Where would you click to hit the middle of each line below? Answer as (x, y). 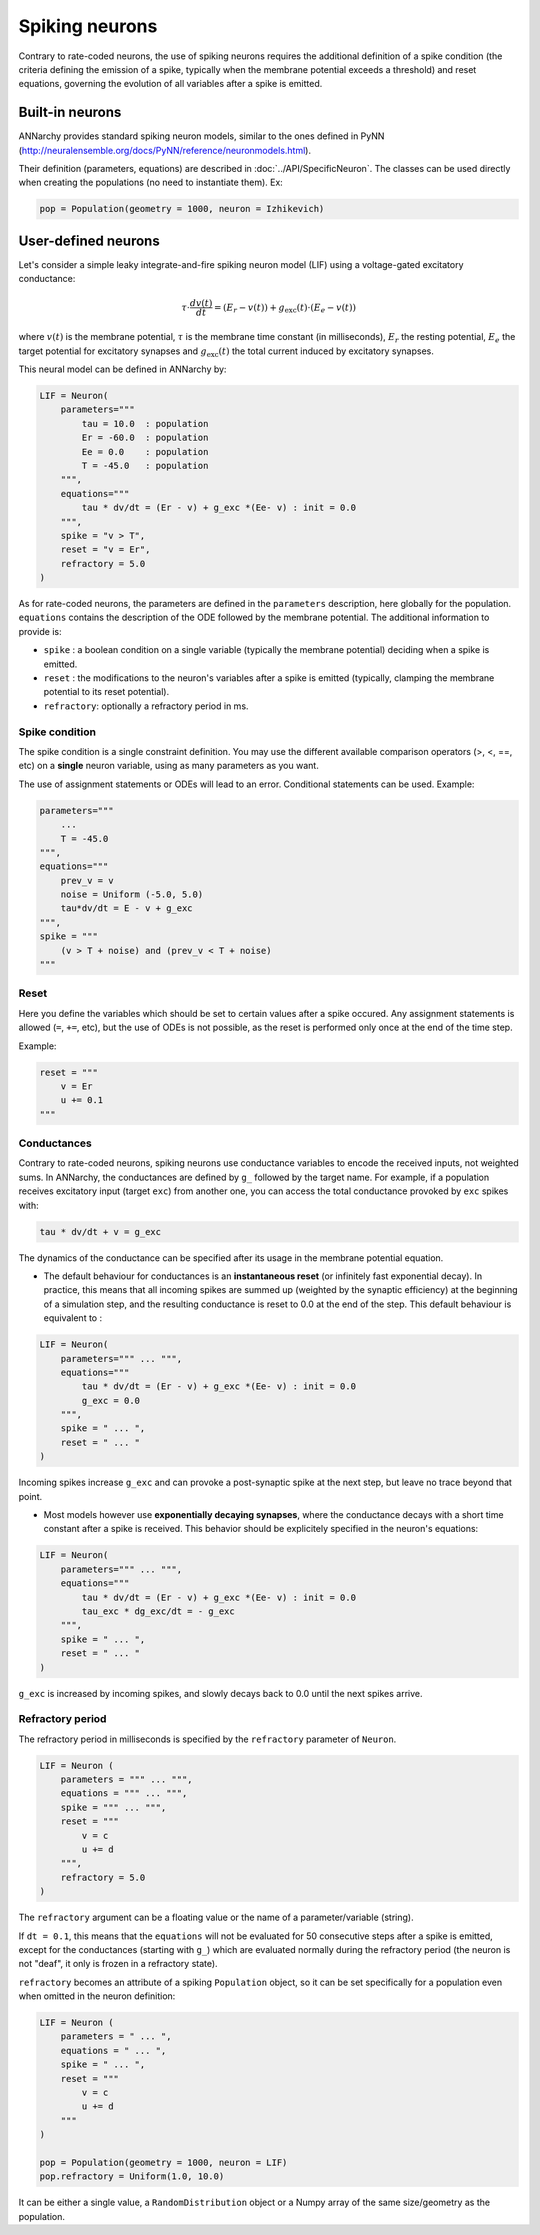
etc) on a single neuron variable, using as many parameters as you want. (168, 766)
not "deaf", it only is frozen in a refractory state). (118, 1964)
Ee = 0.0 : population (145, 451)
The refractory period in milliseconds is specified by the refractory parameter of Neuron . (207, 1739)
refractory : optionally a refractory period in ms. (146, 706)
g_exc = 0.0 (110, 1400)
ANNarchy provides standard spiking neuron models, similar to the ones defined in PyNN (201, 136)
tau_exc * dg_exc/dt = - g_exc (158, 1611)
